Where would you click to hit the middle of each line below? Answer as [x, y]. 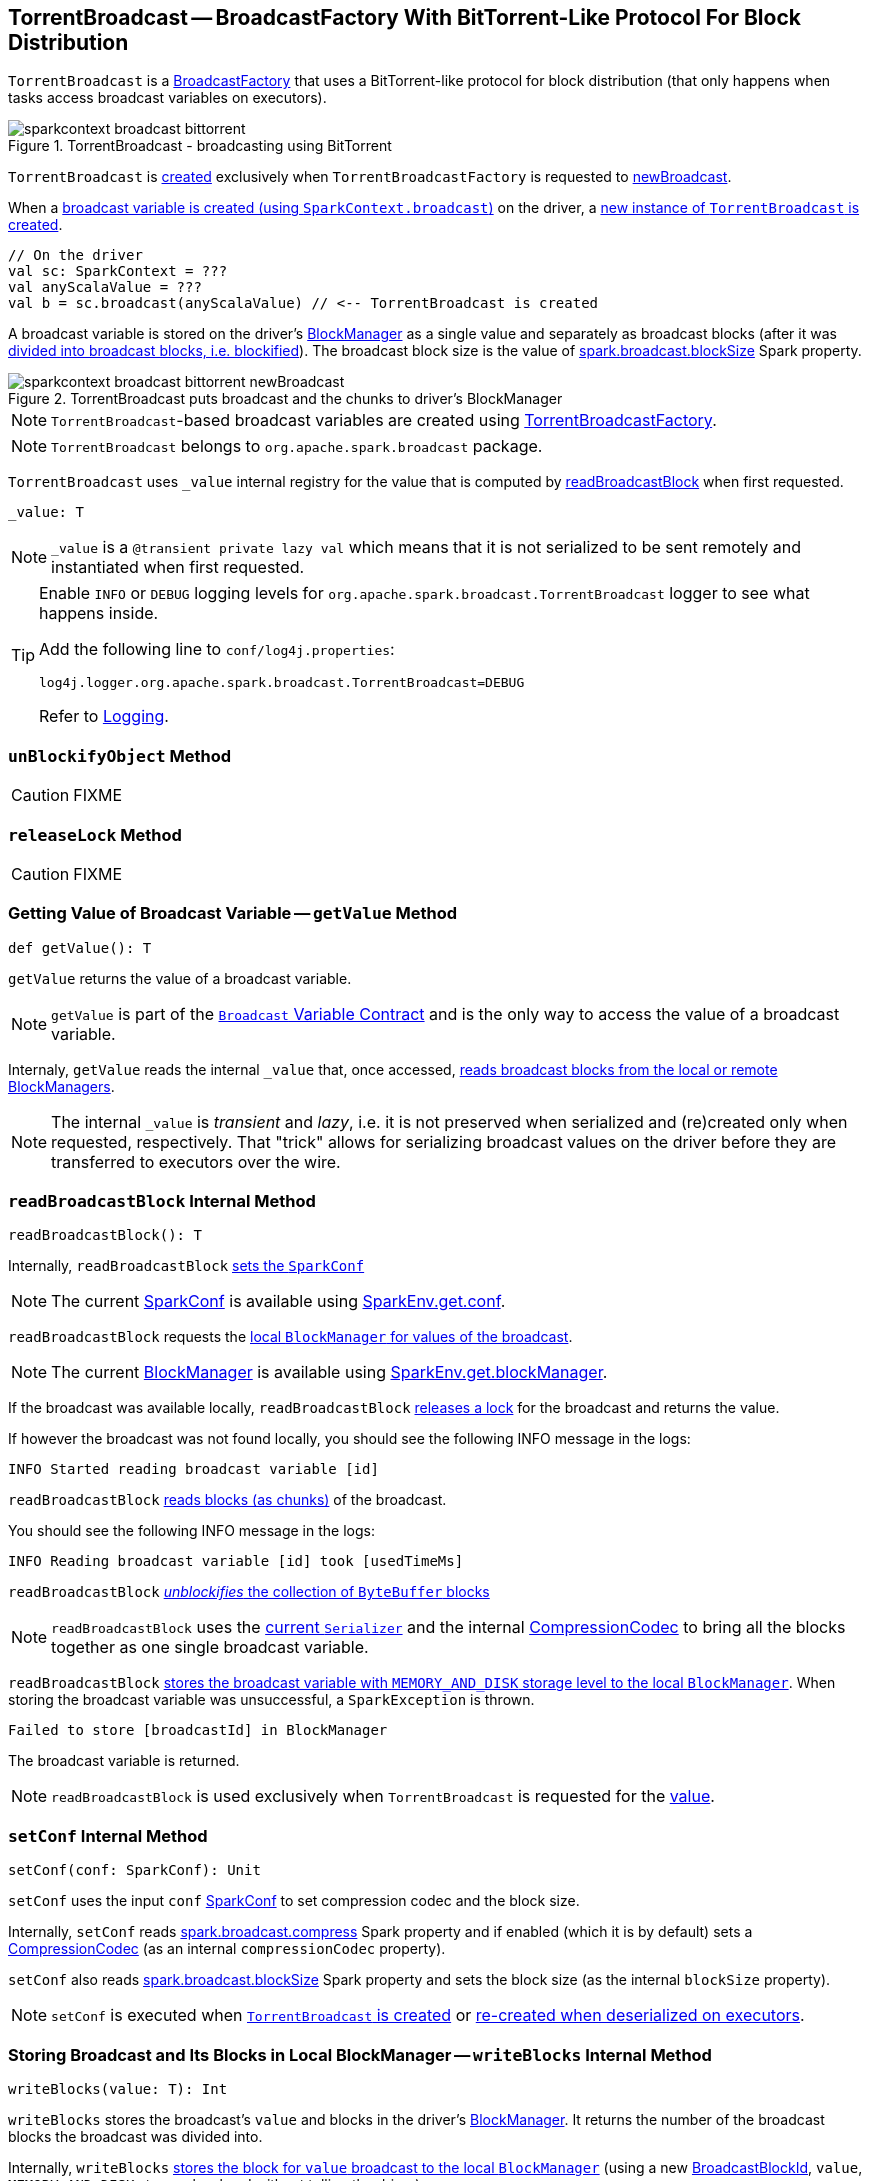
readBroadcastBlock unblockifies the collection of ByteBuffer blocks [249, 1592]
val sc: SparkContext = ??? [118, 271]
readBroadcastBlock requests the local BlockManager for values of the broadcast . [290, 1337]
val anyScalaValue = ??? [105, 287]
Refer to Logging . [104, 716]
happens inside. [99, 613]
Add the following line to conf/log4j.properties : [217, 649]
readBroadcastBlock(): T [105, 1235]
